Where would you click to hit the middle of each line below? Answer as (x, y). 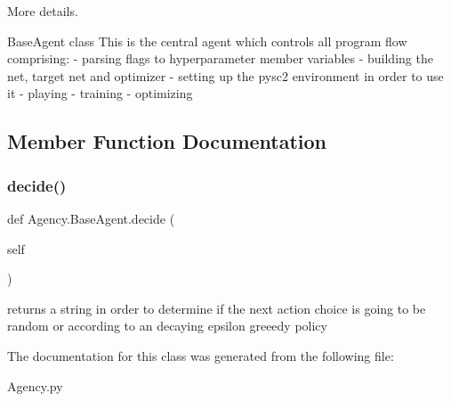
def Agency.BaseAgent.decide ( (91, 218)
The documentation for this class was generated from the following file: (201, 355)
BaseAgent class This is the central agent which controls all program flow (207, 41)
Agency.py (35, 385)
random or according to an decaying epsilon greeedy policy (167, 326)
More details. (43, 11)
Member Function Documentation (167, 141)
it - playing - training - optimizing (100, 93)
